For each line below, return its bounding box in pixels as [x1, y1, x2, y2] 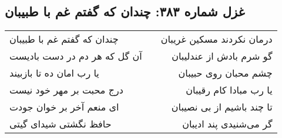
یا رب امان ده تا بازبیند [9, 66, 99, 80]
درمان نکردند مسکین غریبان [160, 32, 273, 46]
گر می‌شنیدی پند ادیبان [182, 117, 273, 131]
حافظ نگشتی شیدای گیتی [9, 117, 112, 131]
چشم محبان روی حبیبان [178, 66, 273, 80]
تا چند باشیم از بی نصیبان [171, 100, 273, 114]
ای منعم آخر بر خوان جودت [9, 100, 119, 114]
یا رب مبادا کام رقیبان [186, 83, 273, 97]
